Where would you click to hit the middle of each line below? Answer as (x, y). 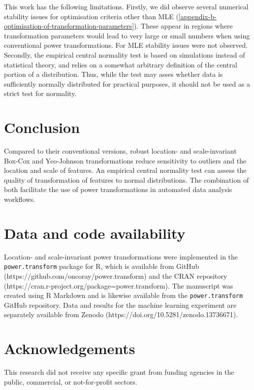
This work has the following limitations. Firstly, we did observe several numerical (126, 6)
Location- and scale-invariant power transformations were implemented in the (121, 256)
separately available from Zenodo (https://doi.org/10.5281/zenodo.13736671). (121, 314)
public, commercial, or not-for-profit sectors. (71, 381)
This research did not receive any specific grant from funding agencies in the (119, 372)
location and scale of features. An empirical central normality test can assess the (125, 170)
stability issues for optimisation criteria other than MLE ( (91, 16)
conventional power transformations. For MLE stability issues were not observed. (126, 45)
